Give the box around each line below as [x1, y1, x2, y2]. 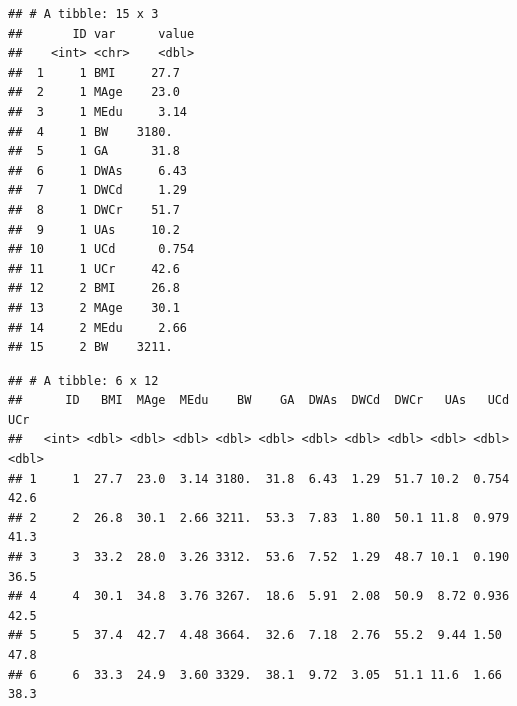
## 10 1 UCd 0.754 [8, 242, 195, 257]
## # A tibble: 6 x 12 [8, 373, 159, 388]
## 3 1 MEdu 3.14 [8, 104, 187, 119]
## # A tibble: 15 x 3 [8, 7, 159, 21]
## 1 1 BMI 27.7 [8, 65, 180, 80]
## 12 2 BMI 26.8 [8, 281, 180, 296]
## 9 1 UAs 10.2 [8, 222, 180, 237]
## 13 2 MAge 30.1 [8, 300, 180, 315]
